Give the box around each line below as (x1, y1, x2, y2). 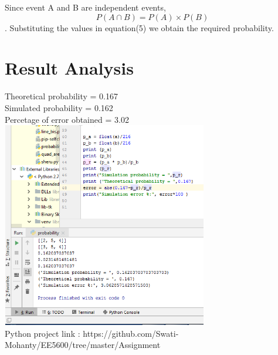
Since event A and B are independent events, (5, 1, 166, 13)
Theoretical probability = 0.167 (5, 90, 118, 102)
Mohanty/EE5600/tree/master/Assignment (5, 339, 161, 351)
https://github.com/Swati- (83, 327, 179, 339)
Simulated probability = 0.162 (5, 101, 113, 113)
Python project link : (5, 327, 80, 339)
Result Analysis (5, 56, 134, 80)
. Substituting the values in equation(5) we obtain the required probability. (5, 21, 274, 34)
